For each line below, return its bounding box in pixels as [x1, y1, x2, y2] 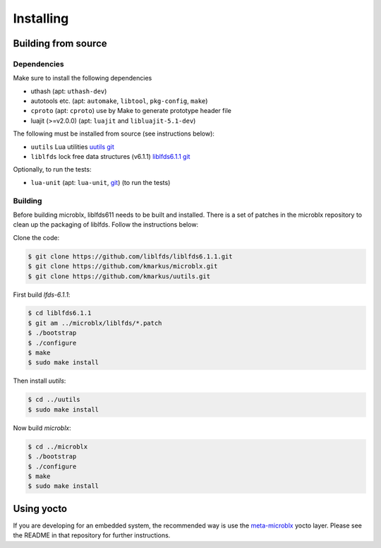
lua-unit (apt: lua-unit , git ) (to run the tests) [30, 178, 171, 186]
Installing [13, 11, 69, 26]
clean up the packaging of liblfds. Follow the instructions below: [13, 220, 199, 229]
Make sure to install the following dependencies [13, 74, 152, 83]
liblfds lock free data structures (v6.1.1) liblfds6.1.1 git [30, 153, 190, 161]
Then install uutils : [13, 376, 66, 385]
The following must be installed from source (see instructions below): [13, 129, 215, 138]
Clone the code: [13, 233, 60, 242]
